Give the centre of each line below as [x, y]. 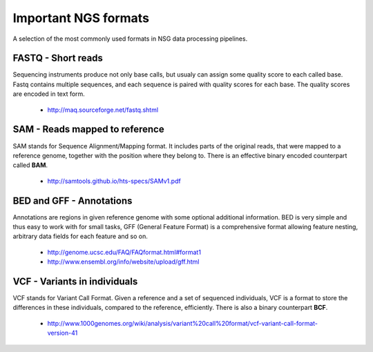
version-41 [63, 333]
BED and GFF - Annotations [73, 201]
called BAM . [30, 165]
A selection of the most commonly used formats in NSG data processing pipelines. [130, 39]
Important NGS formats [81, 18]
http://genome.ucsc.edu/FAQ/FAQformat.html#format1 [124, 252]
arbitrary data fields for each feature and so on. [80, 236]
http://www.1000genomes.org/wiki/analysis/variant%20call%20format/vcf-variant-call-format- [182, 323]
